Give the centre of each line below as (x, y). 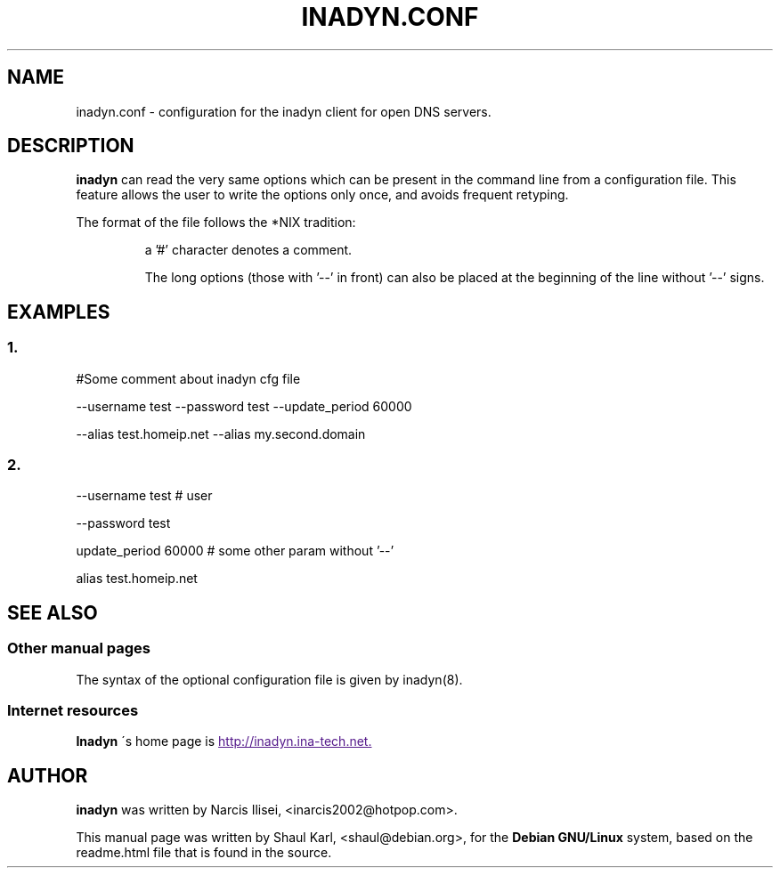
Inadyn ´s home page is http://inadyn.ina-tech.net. (224, 741)
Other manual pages (79, 648)
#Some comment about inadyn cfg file (188, 378)
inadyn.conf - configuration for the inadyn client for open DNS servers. (284, 111)
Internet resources (73, 710)
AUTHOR (48, 775)
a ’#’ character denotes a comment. (248, 250)
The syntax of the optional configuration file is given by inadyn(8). (269, 679)
